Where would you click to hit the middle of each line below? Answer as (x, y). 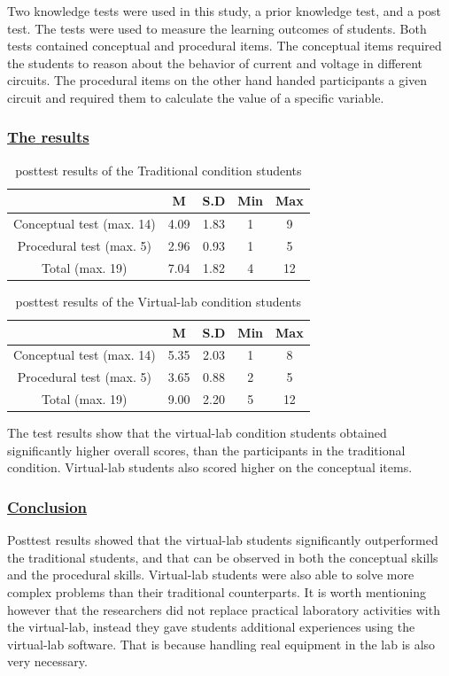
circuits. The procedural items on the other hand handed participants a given (217, 80)
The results (48, 137)
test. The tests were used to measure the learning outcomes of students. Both (217, 28)
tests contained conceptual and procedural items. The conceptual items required (224, 46)
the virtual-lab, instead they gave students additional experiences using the (211, 627)
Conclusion (47, 506)
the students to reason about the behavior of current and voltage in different (215, 62)
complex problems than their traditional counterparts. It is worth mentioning (217, 592)
